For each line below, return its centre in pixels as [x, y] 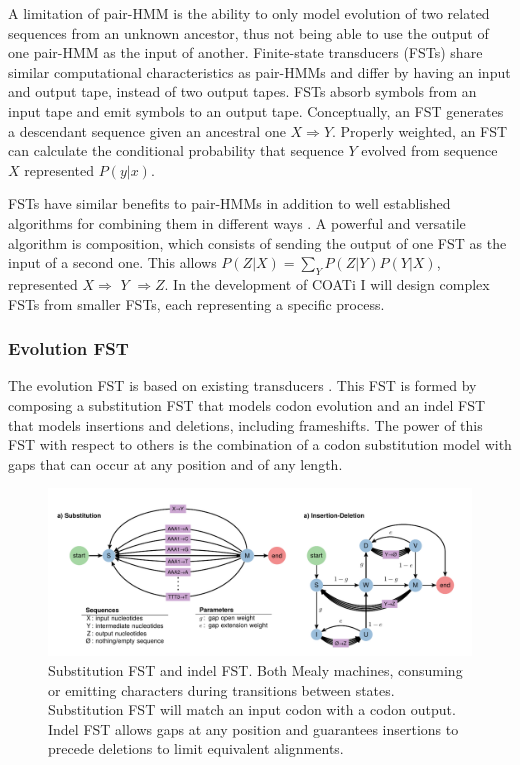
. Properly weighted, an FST [420, 130]
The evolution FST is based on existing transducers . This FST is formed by [242, 385]
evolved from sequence [429, 150]
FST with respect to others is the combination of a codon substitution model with [260, 444]
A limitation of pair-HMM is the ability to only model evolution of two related [249, 13]
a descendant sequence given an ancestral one [147, 130]
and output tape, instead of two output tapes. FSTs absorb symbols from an [242, 91]
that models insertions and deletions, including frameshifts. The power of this [245, 424]
